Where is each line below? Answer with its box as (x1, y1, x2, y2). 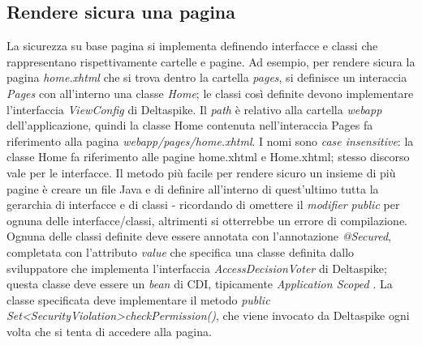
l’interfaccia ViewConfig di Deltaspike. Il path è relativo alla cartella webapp (6, 100, 382, 117)
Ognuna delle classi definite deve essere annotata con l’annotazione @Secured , (6, 228, 391, 245)
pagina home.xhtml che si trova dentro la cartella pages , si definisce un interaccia (6, 69, 407, 86)
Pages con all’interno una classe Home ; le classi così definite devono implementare (6, 84, 414, 101)
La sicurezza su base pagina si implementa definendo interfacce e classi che (6, 37, 378, 54)
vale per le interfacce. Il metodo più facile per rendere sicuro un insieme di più (6, 164, 396, 181)
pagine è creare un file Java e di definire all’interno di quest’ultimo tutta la (6, 180, 379, 197)
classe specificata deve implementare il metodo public (6, 291, 270, 308)
